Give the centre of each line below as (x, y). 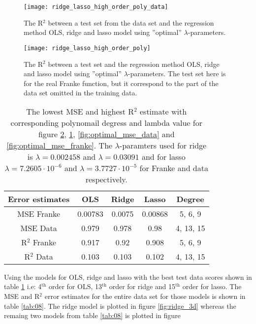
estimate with (163, 111)
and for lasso (163, 156)
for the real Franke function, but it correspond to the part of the (121, 83)
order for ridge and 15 (142, 286)
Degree (190, 199)
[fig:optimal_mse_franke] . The (60, 145)
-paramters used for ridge (163, 145)
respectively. (106, 179)
